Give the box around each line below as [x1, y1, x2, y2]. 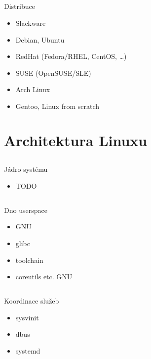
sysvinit [15, 312, 39, 322]
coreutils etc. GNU [15, 271, 73, 282]
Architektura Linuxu [4, 130, 148, 150]
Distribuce [4, 1, 35, 11]
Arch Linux [15, 84, 50, 95]
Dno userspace [4, 205, 47, 215]
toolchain [15, 255, 43, 265]
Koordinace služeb [4, 296, 59, 306]
